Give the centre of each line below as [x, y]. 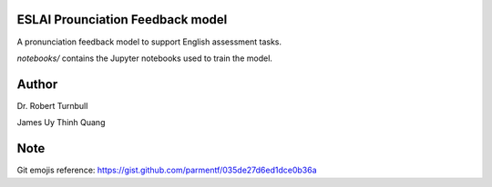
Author [37, 84]
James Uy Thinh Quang [61, 123]
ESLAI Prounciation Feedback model [122, 20]
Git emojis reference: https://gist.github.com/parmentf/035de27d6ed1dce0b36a [167, 170]
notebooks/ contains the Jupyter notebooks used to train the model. [145, 58]
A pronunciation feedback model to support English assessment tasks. [149, 42]
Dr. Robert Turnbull [52, 105]
